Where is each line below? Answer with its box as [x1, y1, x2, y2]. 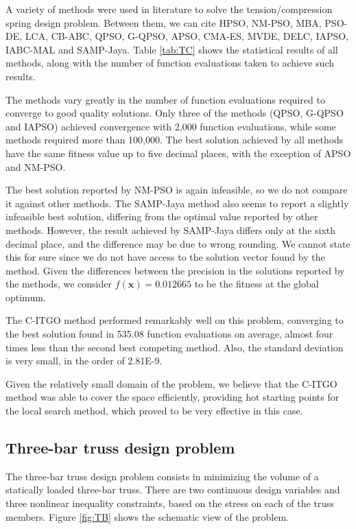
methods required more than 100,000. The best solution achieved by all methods [5, 132, 344, 147]
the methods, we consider [5, 277, 112, 291]
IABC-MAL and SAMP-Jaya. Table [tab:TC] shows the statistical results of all [5, 42, 338, 56]
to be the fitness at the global [194, 277, 319, 291]
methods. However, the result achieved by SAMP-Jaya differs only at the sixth [5, 222, 336, 237]
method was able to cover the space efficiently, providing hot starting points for [5, 390, 340, 404]
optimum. [5, 290, 46, 304]
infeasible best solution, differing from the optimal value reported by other [5, 209, 318, 224]
